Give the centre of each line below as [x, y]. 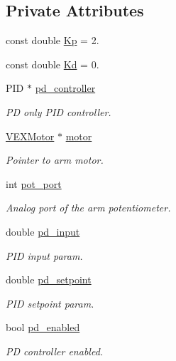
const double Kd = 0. [53, 64]
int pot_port [34, 183]
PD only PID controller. [59, 111]
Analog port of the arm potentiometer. [88, 208]
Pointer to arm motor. [55, 160]
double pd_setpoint [49, 279]
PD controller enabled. [55, 351]
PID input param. [44, 255]
